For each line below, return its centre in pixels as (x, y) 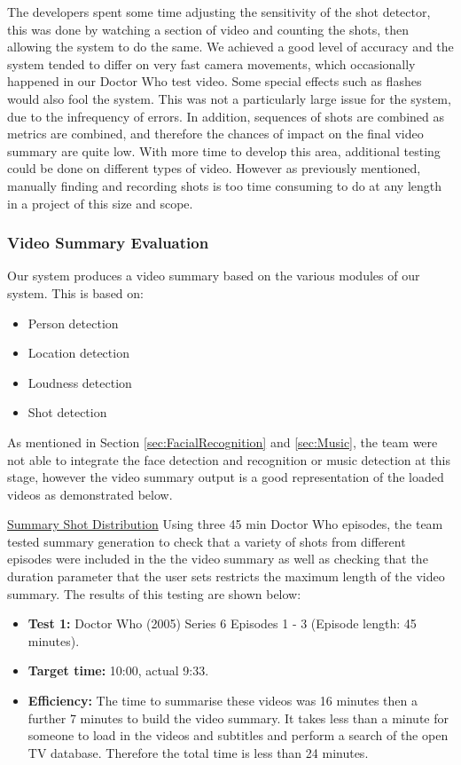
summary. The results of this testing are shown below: (154, 593)
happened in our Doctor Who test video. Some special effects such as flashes (215, 81)
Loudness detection (80, 382)
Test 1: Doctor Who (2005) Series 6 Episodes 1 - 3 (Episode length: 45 (222, 623)
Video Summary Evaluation (108, 243)
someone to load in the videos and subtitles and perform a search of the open (238, 735)
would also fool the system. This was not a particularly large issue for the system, (229, 98)
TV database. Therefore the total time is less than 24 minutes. (198, 752)
